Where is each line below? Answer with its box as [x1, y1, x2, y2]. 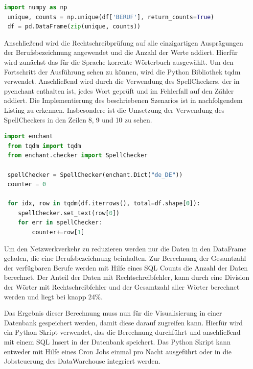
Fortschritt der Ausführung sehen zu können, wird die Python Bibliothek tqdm [4, 66, 241, 76]
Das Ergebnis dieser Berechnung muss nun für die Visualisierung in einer [4, 308, 222, 318]
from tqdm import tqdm [7, 142, 81, 149]
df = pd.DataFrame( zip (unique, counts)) [7, 23, 141, 30]
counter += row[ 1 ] [32, 229, 85, 236]
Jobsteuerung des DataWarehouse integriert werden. [4, 356, 161, 366]
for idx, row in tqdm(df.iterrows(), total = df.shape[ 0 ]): [7, 200, 200, 207]
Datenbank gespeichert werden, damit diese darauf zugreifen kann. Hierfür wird [4, 317, 243, 327]
